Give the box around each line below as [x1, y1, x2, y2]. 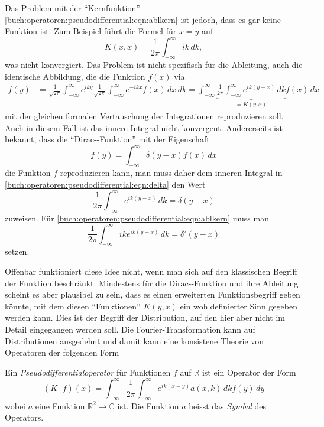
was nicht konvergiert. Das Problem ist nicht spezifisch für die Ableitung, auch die [5, 58, 303, 71]
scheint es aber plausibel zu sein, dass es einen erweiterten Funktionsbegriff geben [5, 288, 300, 301]
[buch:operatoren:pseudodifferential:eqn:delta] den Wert [5, 178, 206, 190]
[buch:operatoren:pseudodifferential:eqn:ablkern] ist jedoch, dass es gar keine [5, 13, 281, 25]
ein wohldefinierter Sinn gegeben [180, 299, 297, 312]
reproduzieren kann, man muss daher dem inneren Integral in [60, 167, 283, 179]
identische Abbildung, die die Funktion [5, 70, 145, 82]
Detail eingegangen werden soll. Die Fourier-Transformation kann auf [5, 323, 255, 335]
